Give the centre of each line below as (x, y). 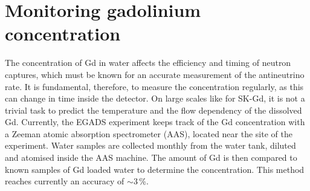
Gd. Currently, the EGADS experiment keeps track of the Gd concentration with (155, 122)
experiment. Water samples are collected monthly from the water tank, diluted (150, 145)
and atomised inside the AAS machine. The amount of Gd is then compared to (151, 157)
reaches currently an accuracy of (65, 181)
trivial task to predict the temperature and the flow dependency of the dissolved (153, 110)
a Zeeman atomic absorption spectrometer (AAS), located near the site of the (149, 133)
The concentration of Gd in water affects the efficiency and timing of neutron (148, 63)
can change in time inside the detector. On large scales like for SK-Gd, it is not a (155, 98)
